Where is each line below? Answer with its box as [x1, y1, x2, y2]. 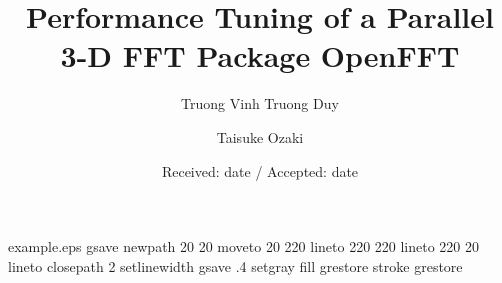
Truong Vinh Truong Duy [181, 93, 339, 114]
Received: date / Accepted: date [161, 160, 359, 181]
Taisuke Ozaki [216, 126, 304, 147]
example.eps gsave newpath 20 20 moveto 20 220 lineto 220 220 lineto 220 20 [8, 236, 480, 257]
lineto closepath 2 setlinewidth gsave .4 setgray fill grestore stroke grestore [8, 255, 463, 276]
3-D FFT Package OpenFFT [60, 35, 460, 76]
